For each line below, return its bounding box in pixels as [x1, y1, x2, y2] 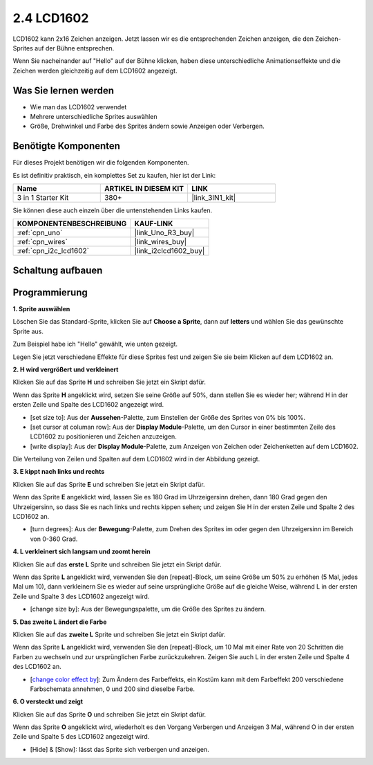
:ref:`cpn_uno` [17, 228, 63, 238]
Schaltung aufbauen [12, 264, 103, 276]
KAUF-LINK [134, 219, 173, 228]
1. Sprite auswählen [12, 305, 70, 313]
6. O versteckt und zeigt [12, 697, 83, 706]
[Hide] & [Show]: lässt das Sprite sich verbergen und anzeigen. [30, 745, 210, 753]
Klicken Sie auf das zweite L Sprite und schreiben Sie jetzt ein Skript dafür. [12, 630, 226, 638]
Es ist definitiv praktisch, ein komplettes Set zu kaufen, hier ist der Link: [12, 171, 216, 179]
